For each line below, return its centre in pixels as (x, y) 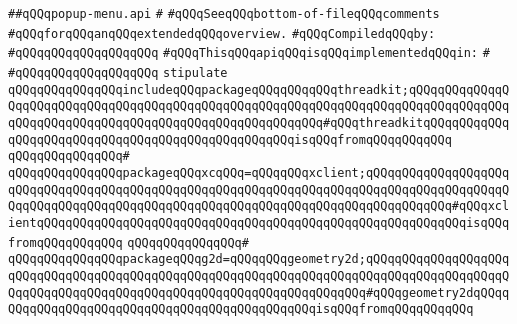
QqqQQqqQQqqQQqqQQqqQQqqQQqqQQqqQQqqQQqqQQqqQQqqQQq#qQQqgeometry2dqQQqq (259, 292)
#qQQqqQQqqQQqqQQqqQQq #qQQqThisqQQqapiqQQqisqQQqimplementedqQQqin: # (249, 53)
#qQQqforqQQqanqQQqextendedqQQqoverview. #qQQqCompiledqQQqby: (222, 33)
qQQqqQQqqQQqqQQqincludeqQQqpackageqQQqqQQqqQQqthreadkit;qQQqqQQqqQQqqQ (259, 89)
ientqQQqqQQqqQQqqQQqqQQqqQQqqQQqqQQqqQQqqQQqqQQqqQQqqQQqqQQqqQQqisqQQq (259, 222)
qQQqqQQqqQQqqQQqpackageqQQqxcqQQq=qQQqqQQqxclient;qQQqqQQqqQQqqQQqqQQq (259, 172)
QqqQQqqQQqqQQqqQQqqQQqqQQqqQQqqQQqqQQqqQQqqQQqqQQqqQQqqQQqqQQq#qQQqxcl (259, 206)
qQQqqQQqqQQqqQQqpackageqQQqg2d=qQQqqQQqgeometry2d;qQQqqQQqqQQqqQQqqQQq (259, 259)
